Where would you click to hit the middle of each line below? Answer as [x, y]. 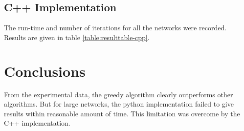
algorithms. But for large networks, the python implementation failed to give [119, 104]
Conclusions [45, 71]
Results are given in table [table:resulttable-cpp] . [77, 37]
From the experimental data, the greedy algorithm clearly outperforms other [119, 94]
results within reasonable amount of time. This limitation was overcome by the [122, 113]
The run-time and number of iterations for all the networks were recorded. [115, 28]
